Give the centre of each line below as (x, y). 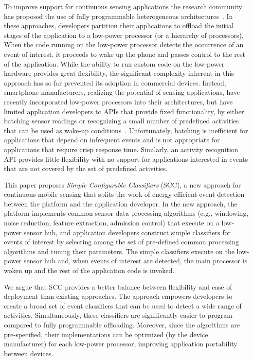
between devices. (29, 353)
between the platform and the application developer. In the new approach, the (121, 203)
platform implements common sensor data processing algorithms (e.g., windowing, (126, 213)
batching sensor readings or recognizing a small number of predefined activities (121, 121)
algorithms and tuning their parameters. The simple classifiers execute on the (119, 251)
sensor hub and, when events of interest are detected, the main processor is (136, 261)
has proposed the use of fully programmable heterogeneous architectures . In (118, 16)
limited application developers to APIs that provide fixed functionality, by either (124, 111)
